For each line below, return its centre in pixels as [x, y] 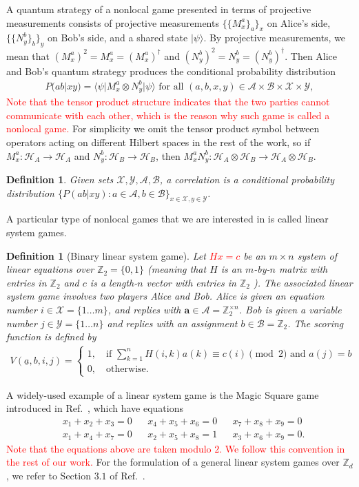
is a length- [114, 282]
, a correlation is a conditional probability [247, 179]
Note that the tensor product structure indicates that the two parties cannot [168, 102]
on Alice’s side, [299, 22]
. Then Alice [311, 55]
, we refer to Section [49, 476]
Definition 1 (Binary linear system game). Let [106, 255]
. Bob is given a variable [290, 310]
